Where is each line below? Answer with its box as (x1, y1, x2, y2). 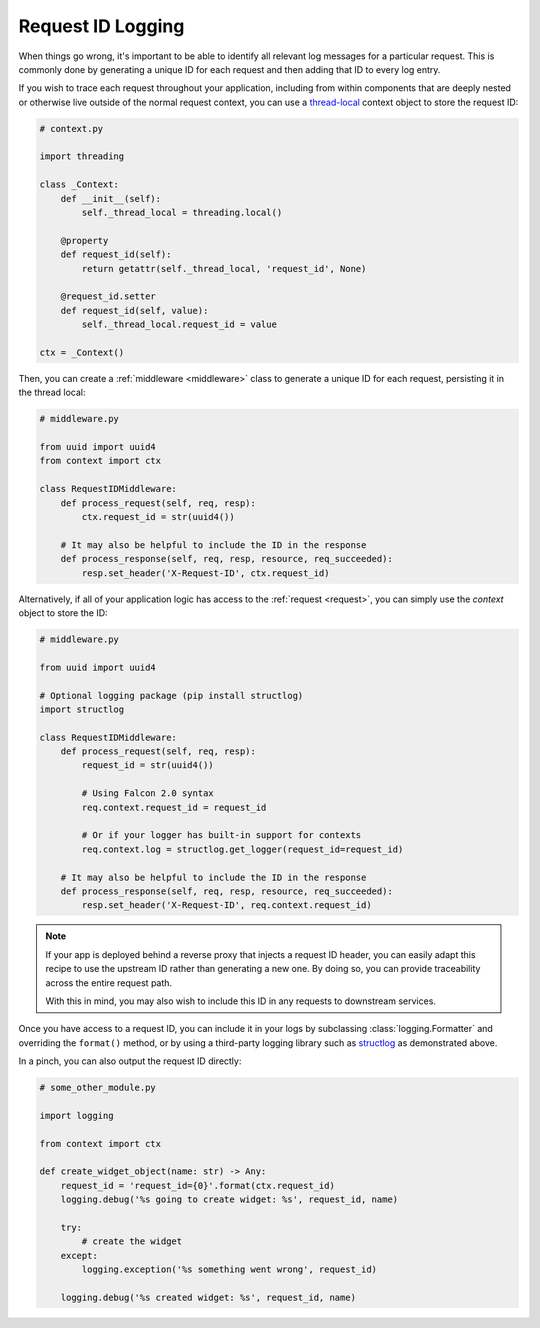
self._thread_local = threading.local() (81, 207, 283, 219)
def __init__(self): (60, 193, 162, 204)
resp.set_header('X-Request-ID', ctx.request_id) (81, 567, 330, 579)
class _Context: (39, 179, 120, 190)
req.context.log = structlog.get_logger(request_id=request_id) (81, 843, 404, 855)
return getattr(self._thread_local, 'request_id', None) (81, 263, 367, 274)
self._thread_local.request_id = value (81, 319, 277, 330)
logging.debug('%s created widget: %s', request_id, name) (60, 1291, 357, 1303)
